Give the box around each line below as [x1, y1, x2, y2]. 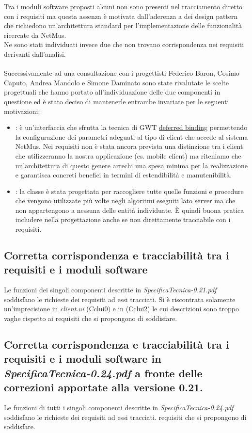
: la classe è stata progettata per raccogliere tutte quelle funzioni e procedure [15, 186, 244, 196]
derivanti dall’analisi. [4, 48, 66, 59]
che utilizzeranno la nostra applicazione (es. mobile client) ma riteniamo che [15, 150, 241, 160]
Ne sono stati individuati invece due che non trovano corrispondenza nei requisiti [4, 39, 244, 49]
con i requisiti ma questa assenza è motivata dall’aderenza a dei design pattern [4, 11, 238, 21]
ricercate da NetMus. [4, 30, 66, 40]
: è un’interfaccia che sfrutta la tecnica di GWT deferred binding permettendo [15, 122, 248, 132]
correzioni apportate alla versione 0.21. [4, 380, 203, 395]
